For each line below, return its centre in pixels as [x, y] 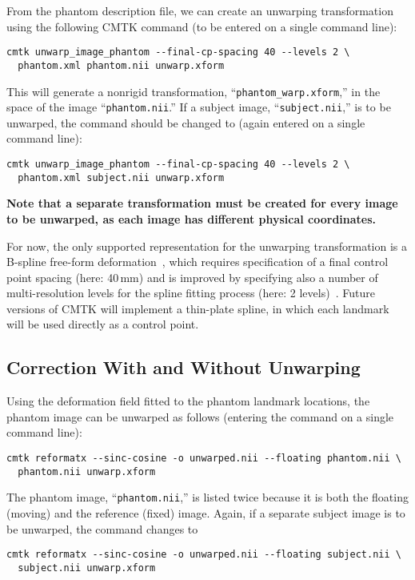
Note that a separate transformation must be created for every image [202, 203]
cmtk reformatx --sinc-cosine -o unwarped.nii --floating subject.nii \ [204, 555]
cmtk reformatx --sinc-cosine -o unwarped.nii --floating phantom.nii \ [204, 459]
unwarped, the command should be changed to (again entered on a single [186, 122]
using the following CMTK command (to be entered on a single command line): [202, 26]
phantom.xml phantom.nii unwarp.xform [121, 65]
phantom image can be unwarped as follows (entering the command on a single [200, 416]
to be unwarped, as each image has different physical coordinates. [192, 218]
